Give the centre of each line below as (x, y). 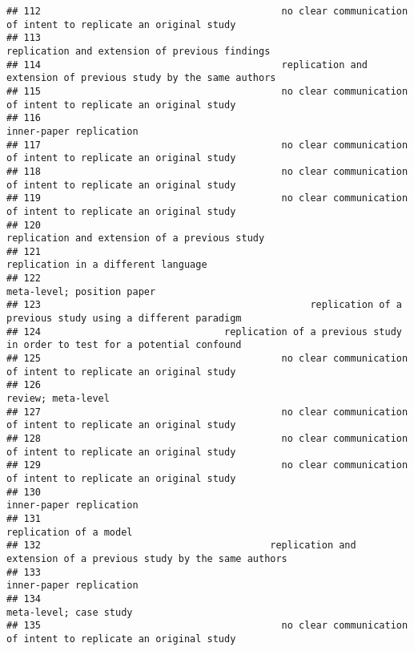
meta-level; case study (70, 612)
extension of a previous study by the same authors (147, 558)
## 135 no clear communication (207, 626)
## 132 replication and (181, 546)
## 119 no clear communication (207, 198)
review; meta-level (58, 399)
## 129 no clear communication (207, 465)
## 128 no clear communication (207, 439)
